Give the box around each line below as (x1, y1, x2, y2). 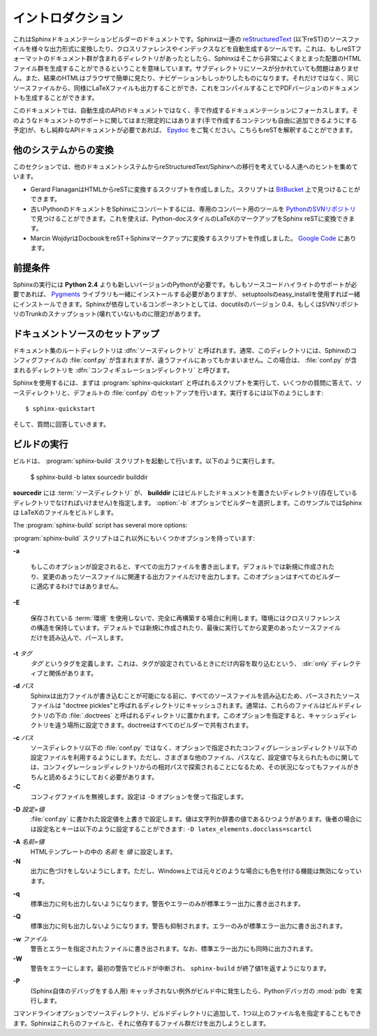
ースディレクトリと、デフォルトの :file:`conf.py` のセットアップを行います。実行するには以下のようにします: (13, 388, 324, 397)
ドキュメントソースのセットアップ (13, 328, 160, 340)
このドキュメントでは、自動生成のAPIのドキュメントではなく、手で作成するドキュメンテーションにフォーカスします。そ (13, 106, 359, 115)
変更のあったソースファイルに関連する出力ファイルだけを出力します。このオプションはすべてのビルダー (42, 572, 341, 581)
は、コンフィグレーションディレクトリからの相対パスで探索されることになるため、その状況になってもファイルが (30, 763, 353, 771)
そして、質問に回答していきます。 (13, 420, 110, 429)
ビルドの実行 (13, 439, 68, 451)
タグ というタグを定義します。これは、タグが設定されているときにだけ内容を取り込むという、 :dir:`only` (30, 659, 330, 667)
